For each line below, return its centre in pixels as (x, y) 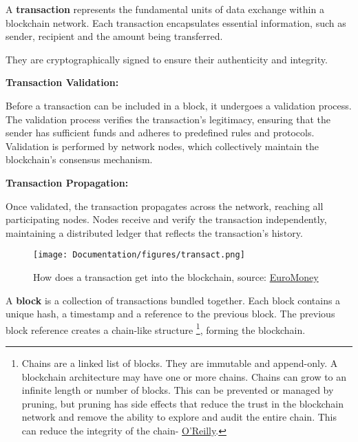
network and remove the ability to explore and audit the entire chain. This (179, 417)
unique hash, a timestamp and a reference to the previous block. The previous (170, 314)
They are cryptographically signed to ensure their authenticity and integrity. (167, 59)
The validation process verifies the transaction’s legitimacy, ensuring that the (168, 119)
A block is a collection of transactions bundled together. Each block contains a (173, 300)
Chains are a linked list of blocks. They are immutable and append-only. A (180, 363)
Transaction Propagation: (67, 182)
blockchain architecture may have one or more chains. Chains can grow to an (184, 376)
